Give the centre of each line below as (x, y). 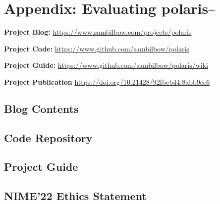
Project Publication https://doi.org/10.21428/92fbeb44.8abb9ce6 (107, 81)
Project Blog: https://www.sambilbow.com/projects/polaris (98, 32)
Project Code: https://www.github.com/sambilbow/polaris (97, 48)
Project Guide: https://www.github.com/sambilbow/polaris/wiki (106, 65)
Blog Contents (41, 108)
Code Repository (48, 137)
